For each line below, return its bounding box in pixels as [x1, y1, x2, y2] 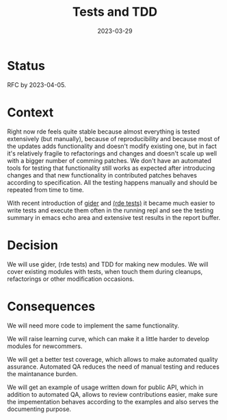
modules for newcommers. [7, 342, 83, 350]
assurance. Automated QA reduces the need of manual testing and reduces [7, 362, 220, 371]
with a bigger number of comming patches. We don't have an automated [7, 156, 212, 164]
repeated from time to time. [7, 186, 84, 194]
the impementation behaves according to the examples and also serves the [7, 397, 219, 406]
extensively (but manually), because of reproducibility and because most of [7, 134, 220, 143]
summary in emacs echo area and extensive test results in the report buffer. [7, 213, 221, 221]
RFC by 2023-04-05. [7, 80, 66, 89]
